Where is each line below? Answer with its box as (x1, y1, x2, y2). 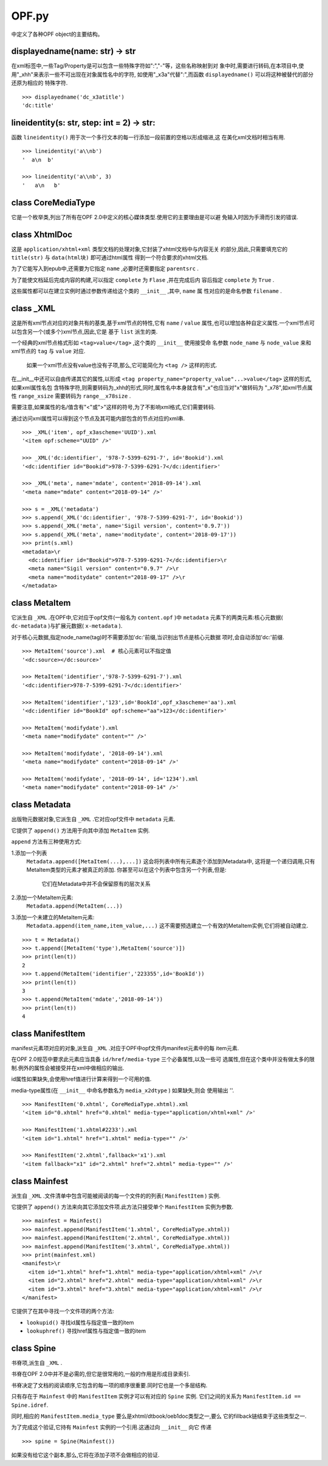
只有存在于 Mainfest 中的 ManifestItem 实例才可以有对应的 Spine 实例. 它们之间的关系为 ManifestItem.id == (11, 1393, 301, 1400)
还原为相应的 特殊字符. (11, 79, 68, 86)
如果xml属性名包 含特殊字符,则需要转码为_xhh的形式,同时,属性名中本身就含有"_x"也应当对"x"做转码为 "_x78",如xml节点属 (11, 384, 313, 391)
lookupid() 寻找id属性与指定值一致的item (26, 1319, 134, 1326)
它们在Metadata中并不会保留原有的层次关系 (41, 880, 151, 887)
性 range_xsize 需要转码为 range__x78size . (11, 392, 131, 399)
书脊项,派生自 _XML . (11, 1359, 63, 1367)
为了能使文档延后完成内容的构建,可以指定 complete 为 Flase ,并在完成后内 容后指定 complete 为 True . (11, 276, 275, 283)
